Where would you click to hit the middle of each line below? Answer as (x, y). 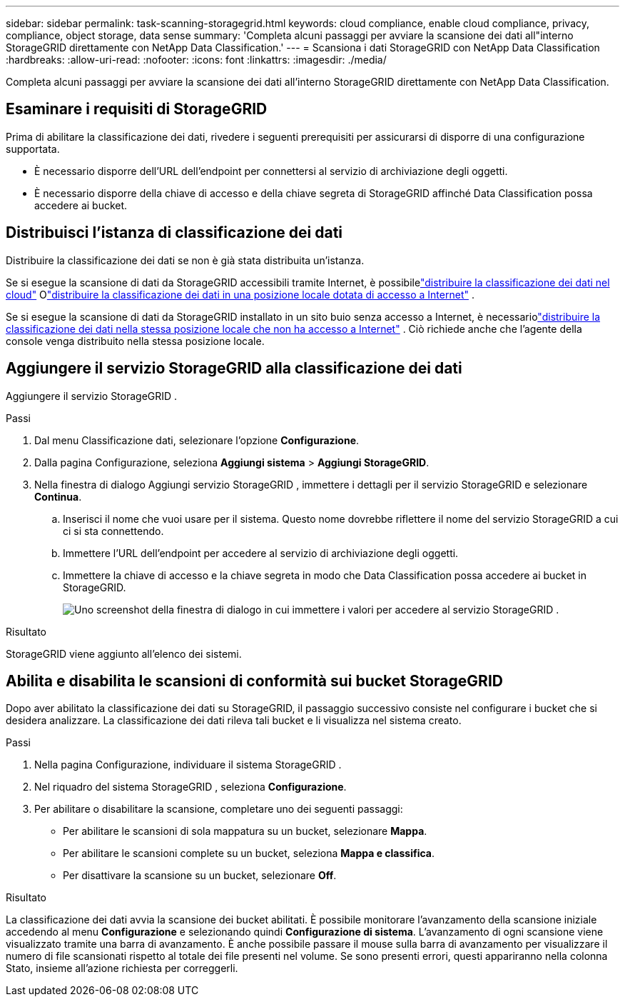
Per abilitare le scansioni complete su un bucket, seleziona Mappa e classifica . (249, 853)
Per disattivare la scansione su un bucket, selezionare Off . (200, 876)
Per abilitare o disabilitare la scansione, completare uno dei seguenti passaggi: (219, 809)
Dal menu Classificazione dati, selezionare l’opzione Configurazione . (197, 440)
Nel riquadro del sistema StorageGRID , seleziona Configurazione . (190, 787)
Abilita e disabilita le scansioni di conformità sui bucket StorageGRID (254, 681)
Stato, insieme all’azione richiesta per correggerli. (122, 968)
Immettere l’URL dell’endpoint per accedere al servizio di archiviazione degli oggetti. (261, 553)
